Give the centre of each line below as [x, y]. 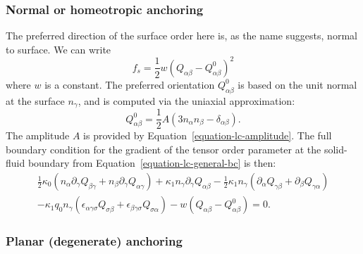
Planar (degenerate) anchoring [94, 240]
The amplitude [38, 135]
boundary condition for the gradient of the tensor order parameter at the [164, 149]
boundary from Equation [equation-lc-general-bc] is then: [152, 163]
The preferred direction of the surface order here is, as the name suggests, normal [181, 36]
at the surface [35, 100]
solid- [336, 149]
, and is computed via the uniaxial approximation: [186, 100]
